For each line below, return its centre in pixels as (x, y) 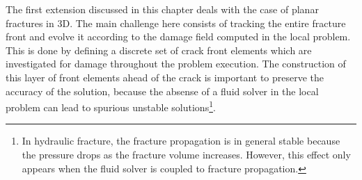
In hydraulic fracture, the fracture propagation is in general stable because (181, 141)
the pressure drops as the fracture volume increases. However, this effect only (186, 154)
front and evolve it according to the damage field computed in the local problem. (178, 36)
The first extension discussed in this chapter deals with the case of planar (162, 9)
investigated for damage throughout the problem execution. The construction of (176, 64)
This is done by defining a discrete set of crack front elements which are (159, 50)
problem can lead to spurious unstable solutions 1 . (111, 106)
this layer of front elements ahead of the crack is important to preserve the (165, 77)
